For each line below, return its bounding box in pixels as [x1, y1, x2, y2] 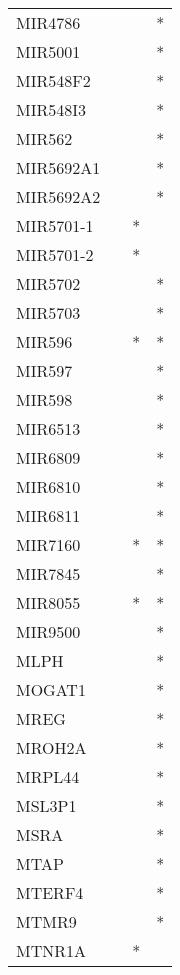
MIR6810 [16, 475, 81, 498]
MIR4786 [16, 11, 81, 34]
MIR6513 [16, 417, 81, 440]
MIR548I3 [16, 98, 87, 121]
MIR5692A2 [16, 185, 101, 208]
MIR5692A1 [16, 156, 101, 179]
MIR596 [16, 330, 73, 353]
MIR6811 [16, 504, 81, 527]
